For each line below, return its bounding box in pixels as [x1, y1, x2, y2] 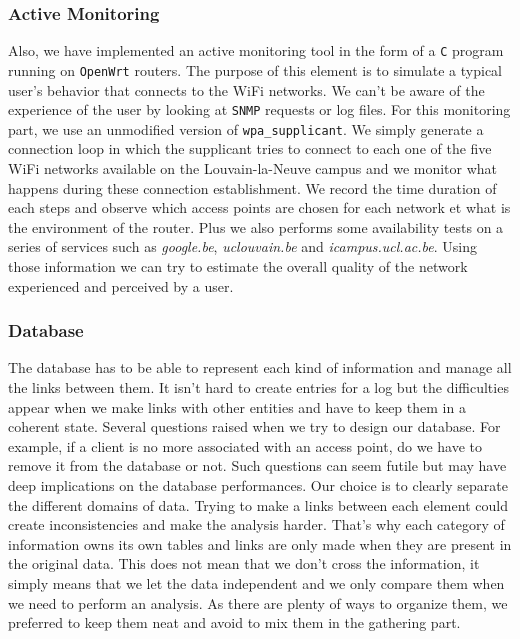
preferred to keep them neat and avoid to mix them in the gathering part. [8, 612, 461, 633]
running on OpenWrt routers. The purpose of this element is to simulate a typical [8, 59, 502, 80]
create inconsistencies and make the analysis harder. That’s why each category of [8, 514, 505, 535]
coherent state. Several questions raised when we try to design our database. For [8, 416, 501, 437]
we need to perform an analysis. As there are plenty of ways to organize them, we [8, 592, 508, 613]
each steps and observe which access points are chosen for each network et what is [8, 197, 511, 218]
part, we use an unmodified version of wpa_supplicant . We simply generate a [8, 118, 484, 139]
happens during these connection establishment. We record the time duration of [8, 177, 497, 198]
